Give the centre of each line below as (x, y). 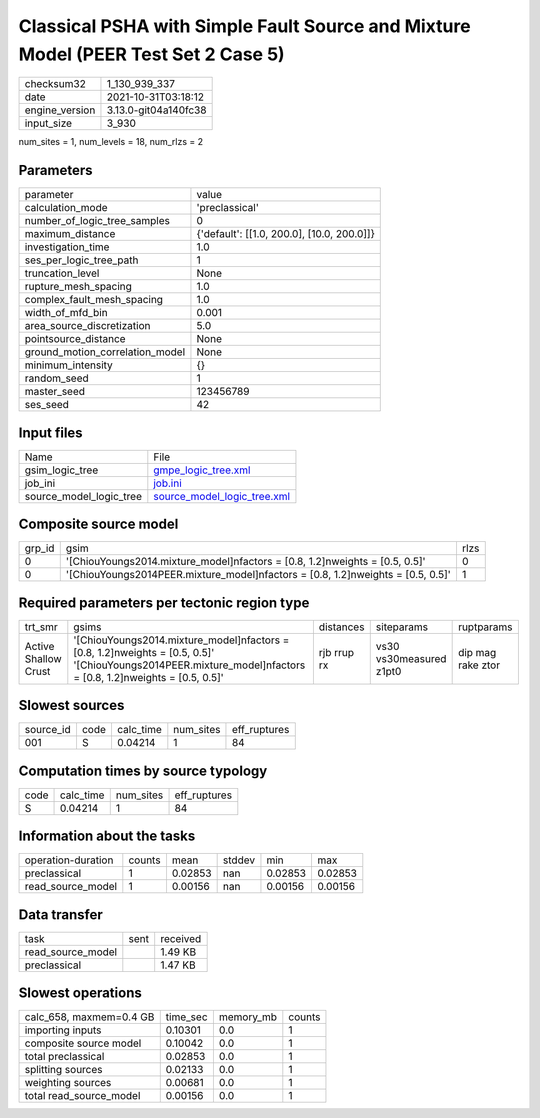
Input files (51, 432)
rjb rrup (336, 652)
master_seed (54, 392)
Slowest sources (71, 705)
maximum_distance (70, 234)
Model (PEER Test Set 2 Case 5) (151, 54)
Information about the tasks (107, 836)
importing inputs (63, 1030)
